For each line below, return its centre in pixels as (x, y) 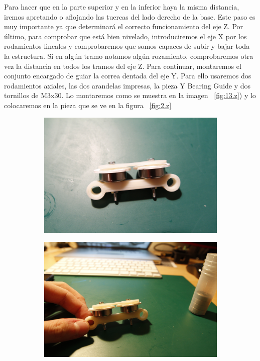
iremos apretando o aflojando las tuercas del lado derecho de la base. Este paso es (130, 16)
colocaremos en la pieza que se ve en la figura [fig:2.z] (88, 105)
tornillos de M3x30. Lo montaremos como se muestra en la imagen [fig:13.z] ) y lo (130, 95)
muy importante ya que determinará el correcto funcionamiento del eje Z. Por (124, 26)
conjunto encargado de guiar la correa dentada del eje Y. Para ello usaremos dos (128, 76)
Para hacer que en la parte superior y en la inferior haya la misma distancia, (122, 7)
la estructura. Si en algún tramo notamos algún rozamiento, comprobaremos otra (129, 56)
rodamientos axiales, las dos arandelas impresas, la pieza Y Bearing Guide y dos (127, 85)
